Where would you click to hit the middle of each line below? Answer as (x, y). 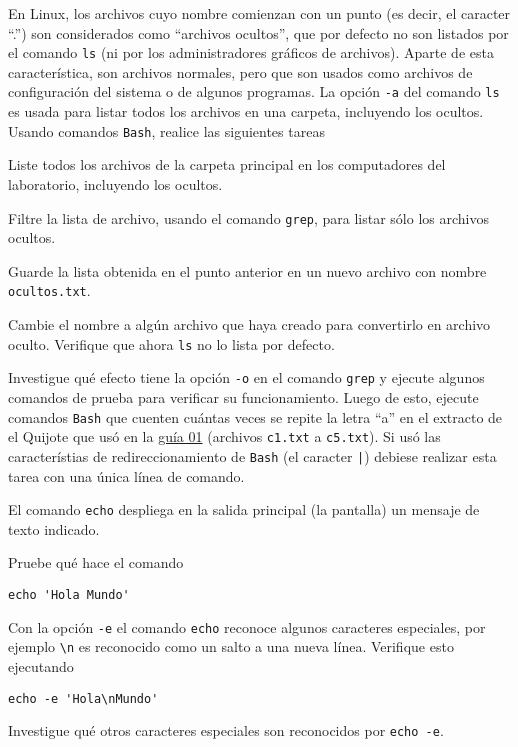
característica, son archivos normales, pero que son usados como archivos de (240, 71)
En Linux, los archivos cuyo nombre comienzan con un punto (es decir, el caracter (259, 13)
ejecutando (41, 665)
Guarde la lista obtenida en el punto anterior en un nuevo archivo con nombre (247, 270)
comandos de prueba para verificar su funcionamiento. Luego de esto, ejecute (243, 396)
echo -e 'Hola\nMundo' (83, 698)
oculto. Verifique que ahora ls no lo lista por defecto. (171, 343)
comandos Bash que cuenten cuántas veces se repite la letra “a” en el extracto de (255, 416)
